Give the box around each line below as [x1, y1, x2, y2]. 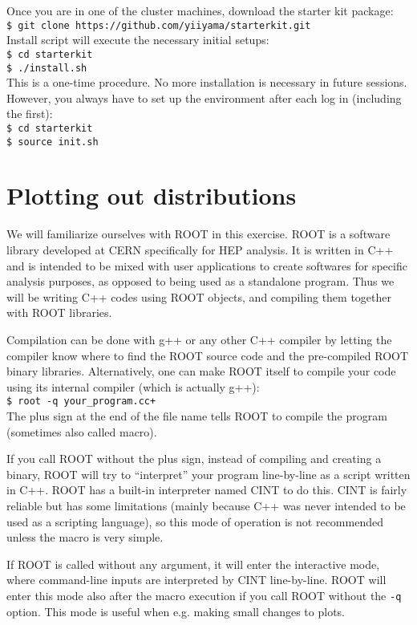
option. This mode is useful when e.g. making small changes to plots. [6, 603, 346, 619]
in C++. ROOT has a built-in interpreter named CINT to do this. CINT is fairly [6, 481, 407, 498]
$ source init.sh [6, 136, 99, 148]
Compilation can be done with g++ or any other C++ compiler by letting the [6, 331, 392, 347]
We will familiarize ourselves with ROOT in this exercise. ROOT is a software [6, 225, 391, 242]
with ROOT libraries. [6, 304, 112, 321]
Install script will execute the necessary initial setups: [6, 31, 269, 48]
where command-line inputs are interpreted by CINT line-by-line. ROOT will [6, 571, 387, 588]
